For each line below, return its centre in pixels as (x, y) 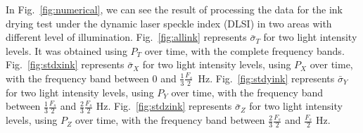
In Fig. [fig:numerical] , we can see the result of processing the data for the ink (174, 9)
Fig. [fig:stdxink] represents (65, 64)
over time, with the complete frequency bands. (244, 50)
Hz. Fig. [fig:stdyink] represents (266, 78)
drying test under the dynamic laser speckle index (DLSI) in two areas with (169, 23)
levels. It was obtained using (66, 50)
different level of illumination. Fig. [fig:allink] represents (126, 37)
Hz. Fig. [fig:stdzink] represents (164, 106)
